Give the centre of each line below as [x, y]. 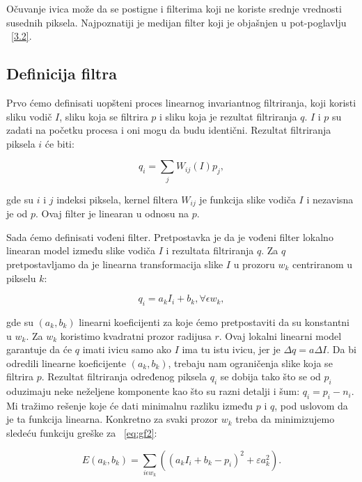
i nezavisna [330, 199]
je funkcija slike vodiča [247, 199]
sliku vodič [29, 116]
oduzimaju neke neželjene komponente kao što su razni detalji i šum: [153, 391]
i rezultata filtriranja [210, 250]
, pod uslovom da [311, 405]
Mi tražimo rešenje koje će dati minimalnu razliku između [130, 405]
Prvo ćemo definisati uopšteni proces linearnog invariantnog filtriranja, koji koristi [181, 102]
